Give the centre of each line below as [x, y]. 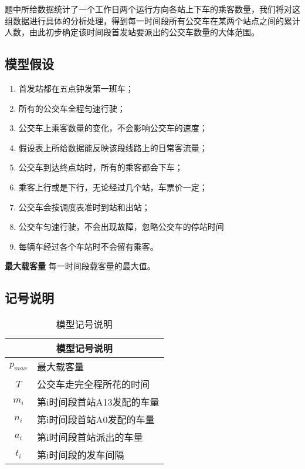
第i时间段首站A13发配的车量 [98, 402]
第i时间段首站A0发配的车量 [96, 420]
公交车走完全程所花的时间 [94, 384]
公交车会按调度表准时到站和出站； [84, 207]
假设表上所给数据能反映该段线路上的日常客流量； [113, 147]
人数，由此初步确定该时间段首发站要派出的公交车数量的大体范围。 [132, 32]
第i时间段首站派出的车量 [90, 437]
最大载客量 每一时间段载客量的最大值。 [80, 266]
